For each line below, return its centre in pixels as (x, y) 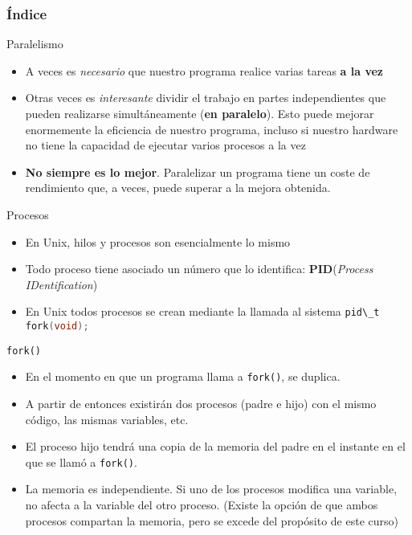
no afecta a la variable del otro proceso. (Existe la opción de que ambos (202, 504)
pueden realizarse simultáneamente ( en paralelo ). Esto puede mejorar (200, 113)
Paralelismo (35, 44)
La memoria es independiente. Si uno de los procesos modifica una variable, (211, 489)
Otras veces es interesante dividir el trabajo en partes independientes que (206, 98)
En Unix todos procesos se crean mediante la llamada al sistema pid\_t (202, 311)
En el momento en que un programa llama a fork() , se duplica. (183, 376)
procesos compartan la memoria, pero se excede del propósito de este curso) (212, 520)
